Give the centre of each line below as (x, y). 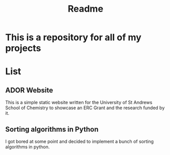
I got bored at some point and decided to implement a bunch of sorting (80, 141)
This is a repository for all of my (73, 37)
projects (23, 48)
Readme (86, 9)
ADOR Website (29, 90)
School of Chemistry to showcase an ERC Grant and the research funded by (85, 108)
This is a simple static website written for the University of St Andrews (79, 103)
